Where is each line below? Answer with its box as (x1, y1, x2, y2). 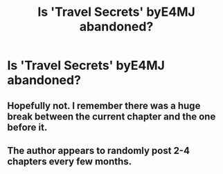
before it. (7, 122, 48, 133)
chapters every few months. (7, 155, 132, 167)
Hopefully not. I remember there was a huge (7, 99, 201, 111)
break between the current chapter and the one (7, 110, 216, 122)
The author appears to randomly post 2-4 (7, 144, 190, 156)
